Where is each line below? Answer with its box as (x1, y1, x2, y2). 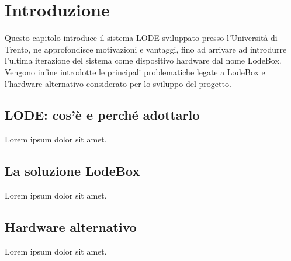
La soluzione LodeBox (5, 162, 140, 180)
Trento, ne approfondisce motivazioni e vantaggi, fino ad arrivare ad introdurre (5, 43, 287, 55)
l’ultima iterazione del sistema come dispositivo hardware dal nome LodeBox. (5, 54, 282, 67)
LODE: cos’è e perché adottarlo (5, 106, 200, 124)
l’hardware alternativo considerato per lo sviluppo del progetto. (5, 77, 231, 89)
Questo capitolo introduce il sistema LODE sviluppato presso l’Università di (5, 32, 278, 44)
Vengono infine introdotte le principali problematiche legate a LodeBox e (5, 65, 265, 78)
